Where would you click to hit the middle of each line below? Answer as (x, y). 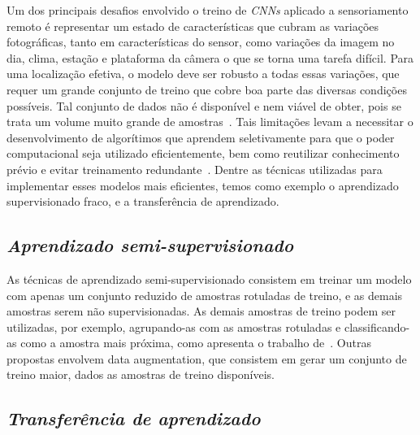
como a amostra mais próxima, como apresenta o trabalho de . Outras (196, 343)
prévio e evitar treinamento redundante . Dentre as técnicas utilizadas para (195, 169)
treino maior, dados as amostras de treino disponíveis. (141, 374)
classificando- (377, 326)
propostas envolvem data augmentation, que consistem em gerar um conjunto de (207, 358)
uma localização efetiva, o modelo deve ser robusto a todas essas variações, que (203, 74)
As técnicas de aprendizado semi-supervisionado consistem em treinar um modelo (209, 278)
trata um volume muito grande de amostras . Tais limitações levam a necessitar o (210, 122)
